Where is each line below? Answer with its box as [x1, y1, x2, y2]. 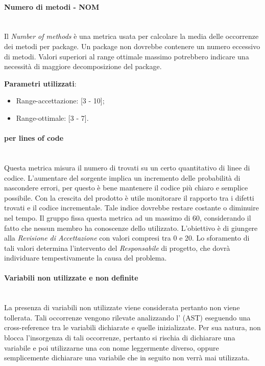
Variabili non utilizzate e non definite [4, 272, 138, 283]
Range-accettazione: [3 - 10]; [16, 95, 105, 106]
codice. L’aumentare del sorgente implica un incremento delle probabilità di [4, 172, 240, 183]
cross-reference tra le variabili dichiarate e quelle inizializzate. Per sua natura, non [4, 322, 261, 333]
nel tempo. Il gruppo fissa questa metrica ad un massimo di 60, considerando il [4, 212, 251, 223]
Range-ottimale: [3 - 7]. [16, 112, 89, 123]
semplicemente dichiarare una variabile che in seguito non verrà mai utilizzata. [4, 352, 250, 363]
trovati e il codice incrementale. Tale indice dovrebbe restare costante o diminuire [4, 202, 259, 213]
